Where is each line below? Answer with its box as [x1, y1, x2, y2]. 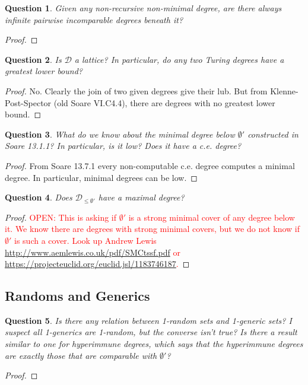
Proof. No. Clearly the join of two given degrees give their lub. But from [5, 84, 268, 97]
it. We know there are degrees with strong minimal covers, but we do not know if [5, 222, 300, 235]
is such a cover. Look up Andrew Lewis [14, 234, 157, 246]
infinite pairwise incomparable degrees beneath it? [5, 13, 183, 26]
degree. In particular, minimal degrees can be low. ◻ [5, 171, 198, 183]
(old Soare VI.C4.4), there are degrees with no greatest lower [53, 96, 275, 109]
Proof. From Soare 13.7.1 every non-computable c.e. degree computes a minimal [5, 159, 295, 171]
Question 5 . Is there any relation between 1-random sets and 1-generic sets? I [5, 314, 292, 326]
